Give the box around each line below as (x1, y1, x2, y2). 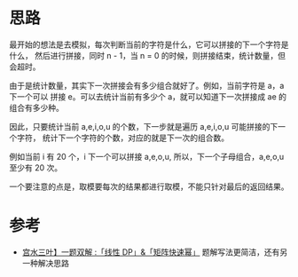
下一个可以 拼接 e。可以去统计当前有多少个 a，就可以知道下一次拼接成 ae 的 (9, 91, 286, 102)
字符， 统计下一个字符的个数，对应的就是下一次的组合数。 (16, 132, 229, 143)
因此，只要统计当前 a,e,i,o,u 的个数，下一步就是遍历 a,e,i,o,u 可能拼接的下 (9, 121, 278, 131)
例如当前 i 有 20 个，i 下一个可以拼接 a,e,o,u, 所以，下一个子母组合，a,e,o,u (9, 151, 285, 162)
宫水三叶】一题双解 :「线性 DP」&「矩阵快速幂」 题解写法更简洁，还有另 (21, 246, 288, 257)
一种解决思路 (21, 257, 69, 268)
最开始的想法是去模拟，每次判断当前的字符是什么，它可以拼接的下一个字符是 (9, 39, 289, 50)
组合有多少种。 (9, 102, 64, 113)
